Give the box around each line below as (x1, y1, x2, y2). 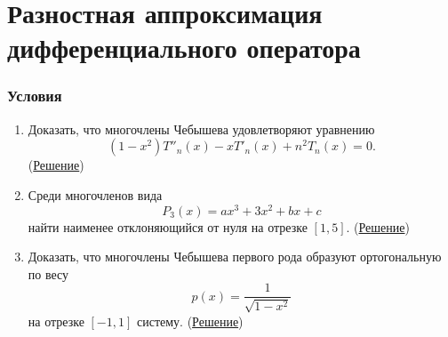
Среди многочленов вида (28, 185, 163, 204)
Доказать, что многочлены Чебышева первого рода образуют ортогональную (28, 247, 442, 266)
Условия (7, 84, 62, 107)
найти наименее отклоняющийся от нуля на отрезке (28, 217, 308, 236)
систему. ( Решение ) (136, 311, 244, 330)
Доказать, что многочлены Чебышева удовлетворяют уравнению (28, 119, 375, 138)
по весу (28, 264, 69, 283)
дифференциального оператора (7, 29, 361, 66)
